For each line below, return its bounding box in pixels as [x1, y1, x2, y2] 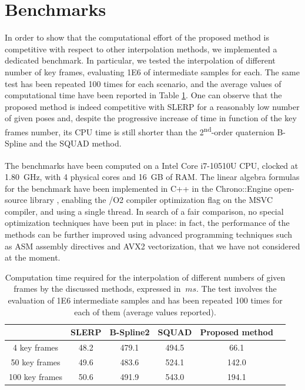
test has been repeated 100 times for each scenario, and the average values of [5, 77, 281, 89]
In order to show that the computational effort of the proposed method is [5, 31, 269, 44]
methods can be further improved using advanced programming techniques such [5, 228, 292, 240]
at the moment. [5, 251, 61, 264]
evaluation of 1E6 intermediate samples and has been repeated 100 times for [8, 294, 283, 306]
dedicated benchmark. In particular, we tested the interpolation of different [5, 54, 276, 66]
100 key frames [9, 370, 63, 382]
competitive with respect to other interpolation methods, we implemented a [5, 42, 277, 55]
